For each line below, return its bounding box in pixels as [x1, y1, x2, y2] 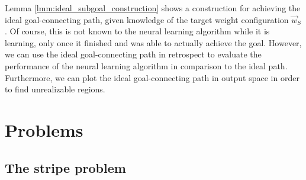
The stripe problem [5, 158, 126, 176]
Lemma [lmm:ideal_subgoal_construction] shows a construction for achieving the [5, 2, 301, 14]
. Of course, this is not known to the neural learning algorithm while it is [5, 25, 270, 37]
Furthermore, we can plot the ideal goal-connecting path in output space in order [5, 71, 299, 83]
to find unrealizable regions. [5, 83, 105, 95]
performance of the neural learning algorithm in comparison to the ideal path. [5, 59, 288, 72]
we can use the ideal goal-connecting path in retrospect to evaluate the [5, 48, 262, 60]
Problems [5, 117, 83, 142]
